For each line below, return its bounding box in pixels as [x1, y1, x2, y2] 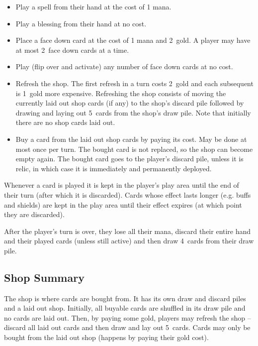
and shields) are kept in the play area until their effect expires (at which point [4, 199, 242, 210]
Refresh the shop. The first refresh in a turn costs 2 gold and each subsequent [15, 78, 254, 88]
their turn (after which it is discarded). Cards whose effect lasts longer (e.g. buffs [4, 189, 251, 200]
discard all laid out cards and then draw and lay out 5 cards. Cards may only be [4, 322, 251, 333]
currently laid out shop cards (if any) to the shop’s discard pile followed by [15, 98, 244, 108]
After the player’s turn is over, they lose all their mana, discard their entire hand [4, 226, 251, 236]
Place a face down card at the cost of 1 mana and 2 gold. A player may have [15, 35, 251, 45]
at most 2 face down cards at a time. [15, 44, 129, 55]
